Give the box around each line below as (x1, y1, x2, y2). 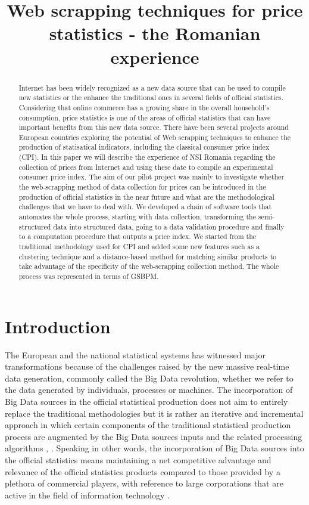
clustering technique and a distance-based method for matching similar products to (18, 251, 277, 261)
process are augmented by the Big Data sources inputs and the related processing (5, 430, 302, 442)
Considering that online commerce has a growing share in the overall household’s (18, 102, 270, 112)
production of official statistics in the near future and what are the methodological (18, 191, 274, 202)
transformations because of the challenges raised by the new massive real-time (5, 360, 289, 373)
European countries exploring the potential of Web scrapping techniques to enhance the (18, 132, 291, 142)
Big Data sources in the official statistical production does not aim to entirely (5, 395, 288, 407)
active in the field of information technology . (5, 488, 170, 501)
